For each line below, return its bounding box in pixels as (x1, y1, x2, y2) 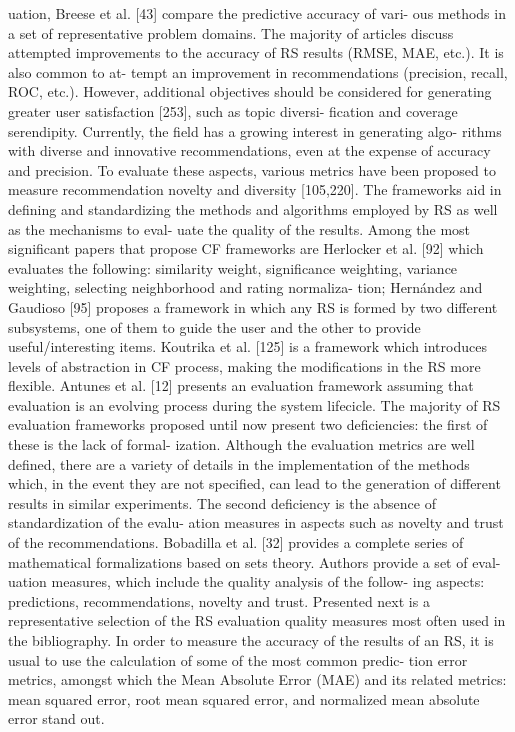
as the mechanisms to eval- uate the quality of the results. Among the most (8, 218, 471, 239)
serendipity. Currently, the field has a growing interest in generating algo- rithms (8, 120, 502, 141)
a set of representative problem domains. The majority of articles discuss (8, 22, 454, 43)
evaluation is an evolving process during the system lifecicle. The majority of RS (8, 394, 501, 415)
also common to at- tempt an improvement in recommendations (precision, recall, (8, 61, 508, 82)
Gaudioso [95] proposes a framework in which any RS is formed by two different (8, 296, 498, 317)
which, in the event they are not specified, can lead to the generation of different (8, 473, 501, 494)
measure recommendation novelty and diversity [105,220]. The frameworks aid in (8, 179, 502, 200)
